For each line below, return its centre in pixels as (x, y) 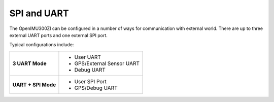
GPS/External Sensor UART (107, 63)
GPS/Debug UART (96, 88)
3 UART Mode (29, 63)
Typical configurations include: (42, 45)
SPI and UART (39, 13)
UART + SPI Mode (34, 85)
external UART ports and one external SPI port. (58, 35)
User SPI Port (90, 81)
